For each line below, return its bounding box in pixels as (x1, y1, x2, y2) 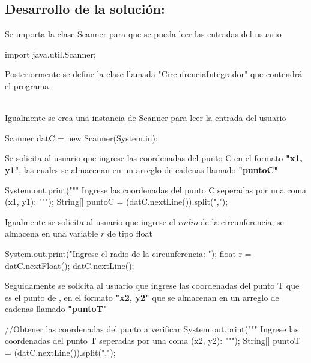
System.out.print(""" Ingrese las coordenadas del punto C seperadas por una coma (5, 183, 307, 196)
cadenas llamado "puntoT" (5, 302, 107, 315)
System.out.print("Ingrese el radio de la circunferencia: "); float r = (5, 247, 252, 259)
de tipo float (107, 227, 152, 240)
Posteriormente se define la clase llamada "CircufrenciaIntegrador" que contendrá (5, 68, 303, 80)
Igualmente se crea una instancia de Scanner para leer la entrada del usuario (5, 111, 286, 124)
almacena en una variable (5, 227, 98, 240)
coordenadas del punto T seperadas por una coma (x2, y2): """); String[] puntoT (5, 334, 300, 347)
